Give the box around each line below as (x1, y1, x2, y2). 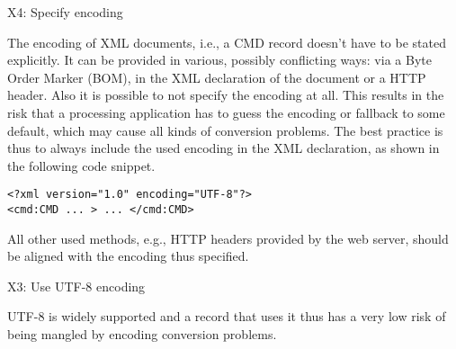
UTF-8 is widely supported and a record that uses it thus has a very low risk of (7, 307, 446, 326)
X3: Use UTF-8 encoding (7, 276, 146, 295)
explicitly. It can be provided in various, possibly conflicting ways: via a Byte (7, 50, 432, 69)
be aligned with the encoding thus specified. (7, 246, 249, 265)
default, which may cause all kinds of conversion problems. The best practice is (7, 121, 443, 139)
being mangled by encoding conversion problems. (7, 325, 277, 344)
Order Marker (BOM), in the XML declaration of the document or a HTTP (7, 67, 426, 86)
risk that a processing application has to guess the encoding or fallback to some (7, 103, 445, 121)
